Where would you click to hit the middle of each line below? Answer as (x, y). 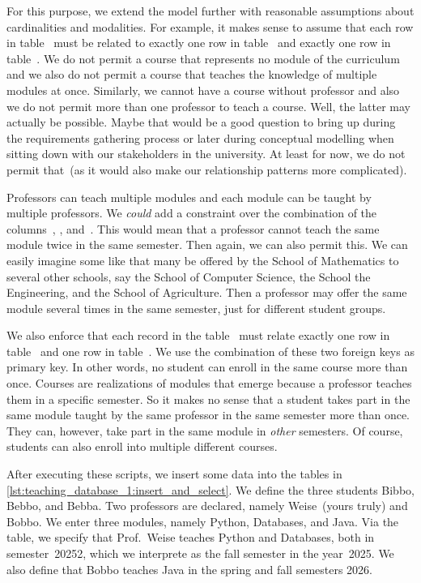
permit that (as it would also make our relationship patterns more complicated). (207, 169)
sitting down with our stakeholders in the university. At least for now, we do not (206, 154)
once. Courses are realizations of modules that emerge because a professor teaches (209, 383)
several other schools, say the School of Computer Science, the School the (189, 276)
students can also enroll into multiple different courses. (142, 446)
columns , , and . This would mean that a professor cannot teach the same (193, 228)
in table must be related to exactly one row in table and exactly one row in (199, 43)
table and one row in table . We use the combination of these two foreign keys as (210, 351)
